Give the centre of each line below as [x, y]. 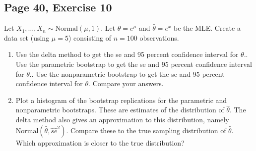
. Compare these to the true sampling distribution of [146, 130]
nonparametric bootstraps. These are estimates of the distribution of [120, 110]
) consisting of [90, 37]
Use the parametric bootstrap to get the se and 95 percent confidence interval [134, 64]
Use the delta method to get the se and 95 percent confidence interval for [127, 54]
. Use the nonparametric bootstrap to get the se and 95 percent [128, 74]
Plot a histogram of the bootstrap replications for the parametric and [121, 100]
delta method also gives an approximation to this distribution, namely [122, 119]
